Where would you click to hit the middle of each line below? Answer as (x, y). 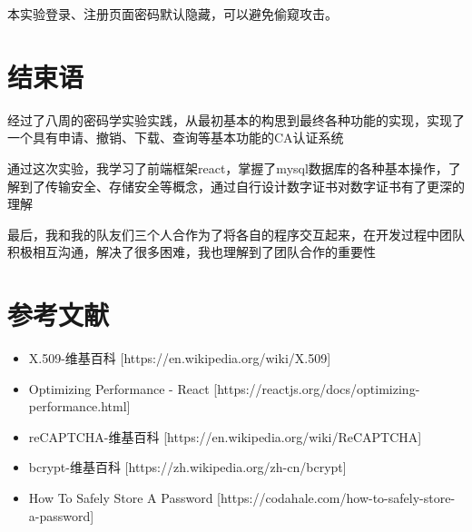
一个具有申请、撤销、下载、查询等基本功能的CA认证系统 (176, 138)
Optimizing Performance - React (119, 388)
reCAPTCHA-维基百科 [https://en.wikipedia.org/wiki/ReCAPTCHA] (225, 436)
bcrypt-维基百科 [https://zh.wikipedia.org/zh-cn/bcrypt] (187, 467)
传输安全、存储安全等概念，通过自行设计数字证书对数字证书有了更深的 (255, 186)
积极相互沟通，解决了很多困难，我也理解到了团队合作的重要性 (192, 252)
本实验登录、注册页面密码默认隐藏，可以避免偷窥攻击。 (172, 14)
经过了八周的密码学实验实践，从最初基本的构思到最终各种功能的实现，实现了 (236, 119)
